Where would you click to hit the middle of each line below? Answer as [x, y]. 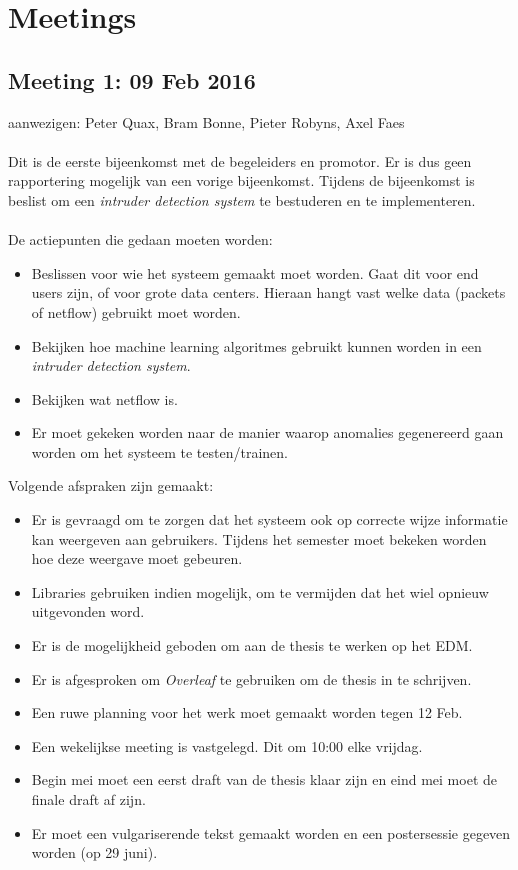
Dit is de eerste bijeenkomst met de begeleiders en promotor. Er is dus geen [240, 160]
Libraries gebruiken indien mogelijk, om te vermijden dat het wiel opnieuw [260, 591]
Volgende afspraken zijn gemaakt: [111, 485]
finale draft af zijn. [88, 799]
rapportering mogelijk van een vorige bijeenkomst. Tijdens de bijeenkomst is [241, 180]
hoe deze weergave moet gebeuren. [137, 558]
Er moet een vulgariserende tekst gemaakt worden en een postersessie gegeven [271, 832]
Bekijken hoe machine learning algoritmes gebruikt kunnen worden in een [256, 345]
